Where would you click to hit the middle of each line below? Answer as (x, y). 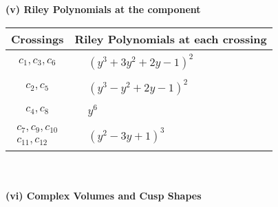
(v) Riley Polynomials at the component (103, 9)
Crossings (38, 39)
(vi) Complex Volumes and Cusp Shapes (104, 195)
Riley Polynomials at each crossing (171, 39)
